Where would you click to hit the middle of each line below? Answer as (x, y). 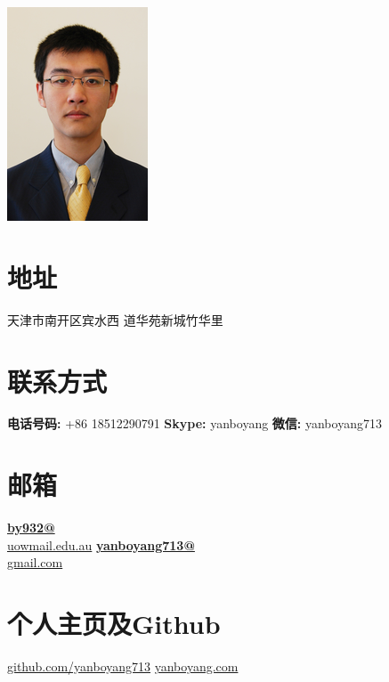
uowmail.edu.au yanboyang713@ (101, 544)
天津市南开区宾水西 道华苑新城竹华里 (115, 319)
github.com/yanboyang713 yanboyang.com (123, 666)
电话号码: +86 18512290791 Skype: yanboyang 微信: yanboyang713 (194, 423)
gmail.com (35, 562)
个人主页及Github (114, 624)
